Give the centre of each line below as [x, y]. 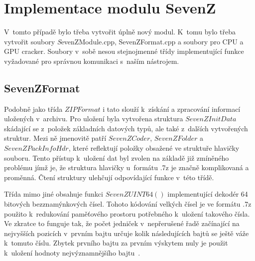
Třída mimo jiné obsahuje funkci [54, 194]
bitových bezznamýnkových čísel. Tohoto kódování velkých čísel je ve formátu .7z [128, 204]
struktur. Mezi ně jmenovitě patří [55, 138]
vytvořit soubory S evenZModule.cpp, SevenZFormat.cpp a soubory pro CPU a [124, 41]
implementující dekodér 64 [208, 194]
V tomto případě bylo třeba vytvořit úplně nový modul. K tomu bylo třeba [120, 32]
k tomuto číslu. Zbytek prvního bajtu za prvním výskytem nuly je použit [116, 243]
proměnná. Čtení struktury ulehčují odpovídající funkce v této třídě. [109, 177]
